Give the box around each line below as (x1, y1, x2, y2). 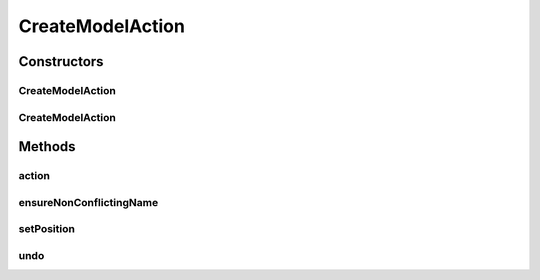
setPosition (18, 222, 75, 236)
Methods (18, 138, 76, 155)
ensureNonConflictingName (18, 195, 159, 209)
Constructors (18, 53, 104, 70)
